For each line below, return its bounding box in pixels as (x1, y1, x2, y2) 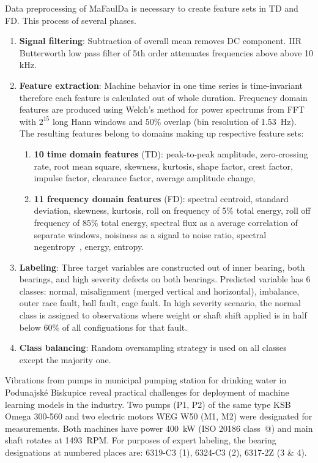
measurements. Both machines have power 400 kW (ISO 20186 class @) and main (5, 421, 313, 434)
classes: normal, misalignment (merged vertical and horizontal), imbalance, (19, 284, 300, 297)
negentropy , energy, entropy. (34, 240, 144, 253)
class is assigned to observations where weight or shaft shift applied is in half (19, 309, 307, 322)
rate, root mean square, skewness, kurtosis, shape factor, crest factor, (34, 159, 293, 172)
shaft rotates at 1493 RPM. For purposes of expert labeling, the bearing (5, 434, 276, 446)
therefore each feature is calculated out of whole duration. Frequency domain (19, 91, 308, 104)
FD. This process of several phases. (5, 13, 136, 26)
